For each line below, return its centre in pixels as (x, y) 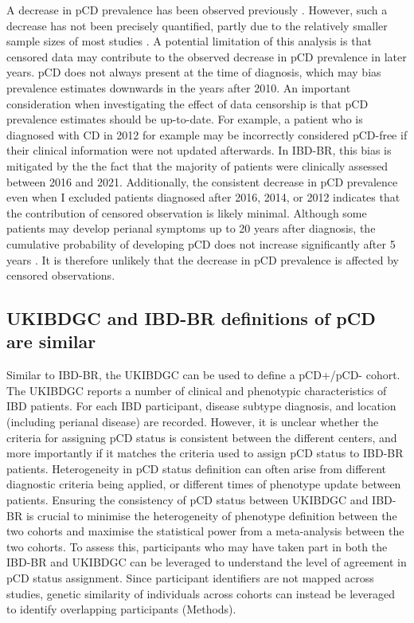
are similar (51, 341)
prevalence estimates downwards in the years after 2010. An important (179, 87)
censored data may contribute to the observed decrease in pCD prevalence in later (207, 56)
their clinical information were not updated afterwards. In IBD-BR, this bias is (199, 150)
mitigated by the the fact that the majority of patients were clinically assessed (197, 165)
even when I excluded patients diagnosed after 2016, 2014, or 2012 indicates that (203, 197)
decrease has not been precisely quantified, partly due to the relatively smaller (197, 25)
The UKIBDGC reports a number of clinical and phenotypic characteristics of (197, 390)
